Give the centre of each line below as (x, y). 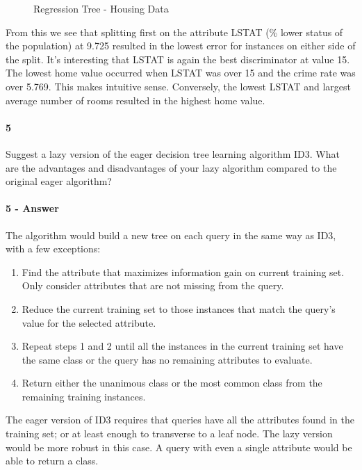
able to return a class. (52, 461)
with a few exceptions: (53, 249)
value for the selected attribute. (89, 322)
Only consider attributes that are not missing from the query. (153, 285)
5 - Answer (32, 208)
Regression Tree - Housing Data (101, 8)
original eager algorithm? (59, 181)
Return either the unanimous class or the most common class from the (172, 383)
